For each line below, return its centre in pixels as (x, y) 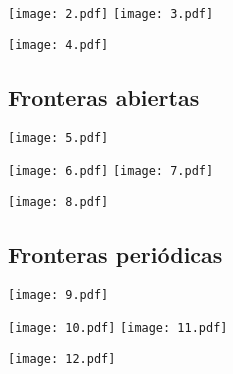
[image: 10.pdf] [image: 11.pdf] (118, 328)
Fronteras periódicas (115, 253)
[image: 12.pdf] (62, 359)
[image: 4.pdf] (58, 44)
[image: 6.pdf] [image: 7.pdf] (111, 171)
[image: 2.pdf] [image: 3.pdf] (111, 14)
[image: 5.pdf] (58, 137)
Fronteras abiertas (104, 96)
